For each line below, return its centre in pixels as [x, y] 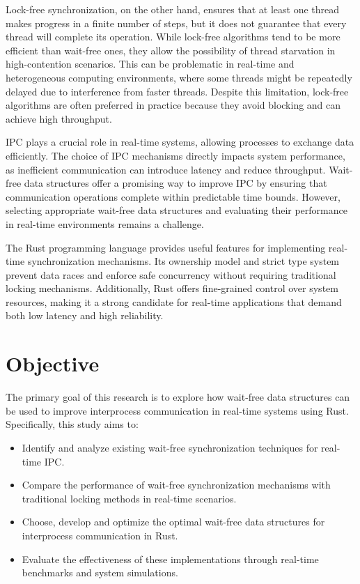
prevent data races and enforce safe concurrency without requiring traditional [171, 274]
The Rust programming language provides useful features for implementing [166, 247]
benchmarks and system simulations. [100, 573]
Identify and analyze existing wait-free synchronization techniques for [170, 447]
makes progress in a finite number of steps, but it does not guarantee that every [176, 23]
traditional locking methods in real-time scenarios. [129, 498]
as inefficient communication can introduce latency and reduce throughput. [166, 169]
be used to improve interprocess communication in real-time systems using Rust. [177, 410]
